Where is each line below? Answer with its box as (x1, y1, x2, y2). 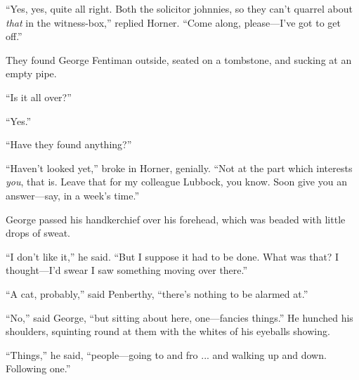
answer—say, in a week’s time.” (6, 188, 140, 202)
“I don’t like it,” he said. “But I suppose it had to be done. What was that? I (6, 249, 339, 263)
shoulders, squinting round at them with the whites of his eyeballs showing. (6, 324, 330, 339)
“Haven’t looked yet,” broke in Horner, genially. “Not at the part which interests (6, 160, 353, 175)
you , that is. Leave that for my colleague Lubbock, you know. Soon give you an (6, 174, 347, 189)
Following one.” (6, 361, 71, 376)
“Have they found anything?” (6, 137, 132, 152)
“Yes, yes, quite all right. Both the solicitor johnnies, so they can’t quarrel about (6, 1, 353, 15)
